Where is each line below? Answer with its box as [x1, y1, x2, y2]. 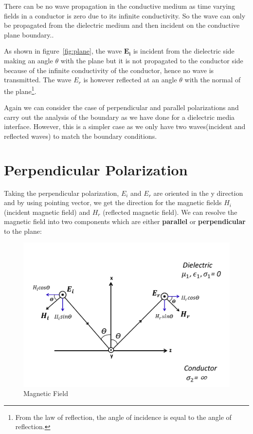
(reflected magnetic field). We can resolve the [103, 207, 237, 217]
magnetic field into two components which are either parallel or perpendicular [4, 216, 246, 226]
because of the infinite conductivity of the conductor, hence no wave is [4, 65, 214, 75]
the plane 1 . [4, 84, 36, 96]
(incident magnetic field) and [4, 207, 90, 217]
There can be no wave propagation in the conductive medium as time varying [4, 1, 235, 11]
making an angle [4, 55, 53, 65]
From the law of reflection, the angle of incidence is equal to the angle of [15, 412, 232, 422]
